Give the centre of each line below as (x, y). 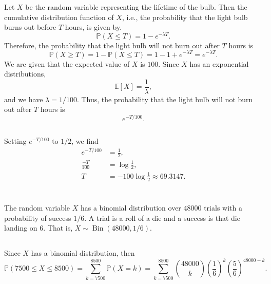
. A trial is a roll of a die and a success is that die (162, 217)
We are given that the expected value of (67, 63)
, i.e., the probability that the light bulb (185, 17)
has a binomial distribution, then (83, 253)
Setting (15, 141)
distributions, (25, 74)
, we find (85, 141)
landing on (21, 228)
